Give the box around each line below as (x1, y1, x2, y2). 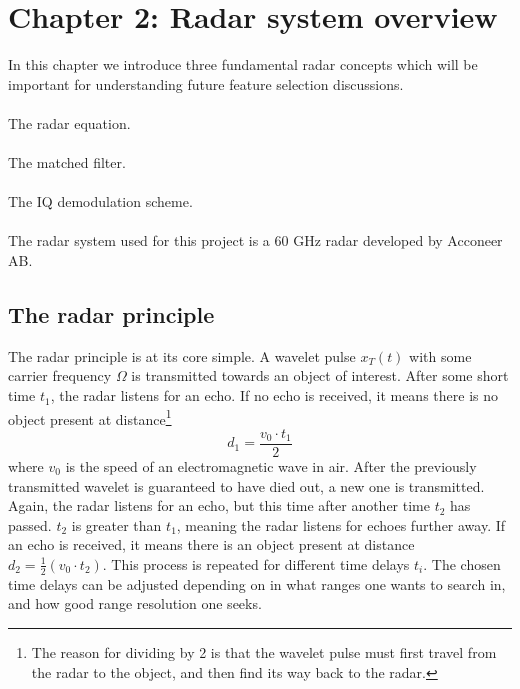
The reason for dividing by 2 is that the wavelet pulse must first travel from (31, 641, 497, 662)
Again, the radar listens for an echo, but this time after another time (8, 495, 430, 516)
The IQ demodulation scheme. (8, 191, 193, 212)
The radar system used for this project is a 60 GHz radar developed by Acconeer (8, 230, 503, 251)
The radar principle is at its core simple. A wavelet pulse (8, 345, 356, 366)
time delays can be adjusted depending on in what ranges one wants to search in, (8, 573, 506, 594)
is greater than (71, 514, 162, 535)
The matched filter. (8, 152, 126, 173)
